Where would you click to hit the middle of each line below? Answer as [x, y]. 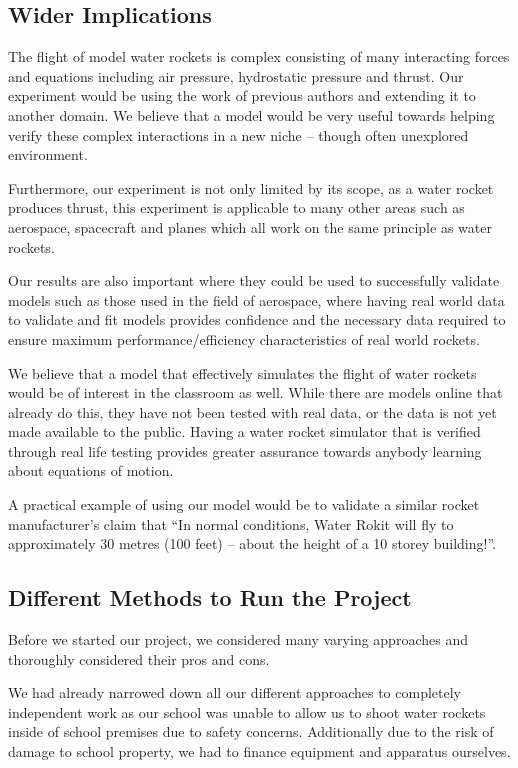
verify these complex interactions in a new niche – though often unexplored [238, 134]
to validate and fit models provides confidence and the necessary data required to [257, 319]
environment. [48, 154]
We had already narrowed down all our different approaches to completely [234, 692]
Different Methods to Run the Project [210, 597]
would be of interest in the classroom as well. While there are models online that [255, 392]
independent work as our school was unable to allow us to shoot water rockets [247, 711]
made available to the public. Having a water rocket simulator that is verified [244, 431]
